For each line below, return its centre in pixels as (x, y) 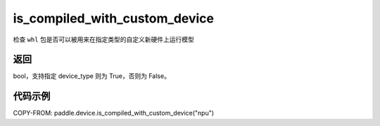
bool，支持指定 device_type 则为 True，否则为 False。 (91, 76)
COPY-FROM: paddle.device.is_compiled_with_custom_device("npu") (114, 113)
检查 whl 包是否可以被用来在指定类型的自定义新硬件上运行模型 (104, 39)
